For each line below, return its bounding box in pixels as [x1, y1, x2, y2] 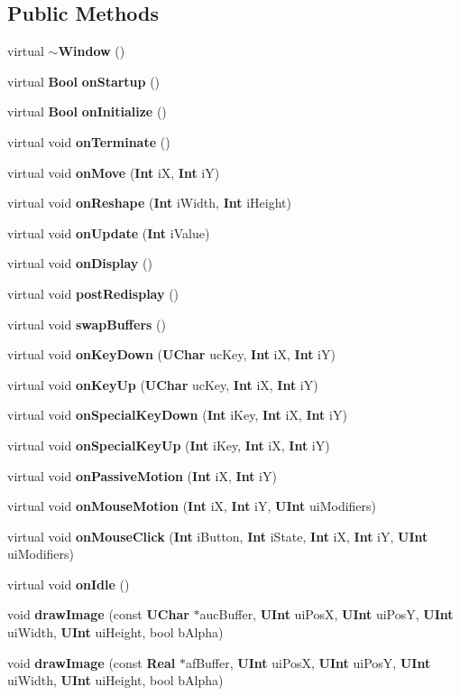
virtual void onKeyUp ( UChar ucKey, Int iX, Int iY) [7, 375, 318, 394]
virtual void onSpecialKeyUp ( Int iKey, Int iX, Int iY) [7, 435, 330, 454]
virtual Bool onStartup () [7, 71, 161, 90]
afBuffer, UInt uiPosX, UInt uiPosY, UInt [185, 653, 431, 672]
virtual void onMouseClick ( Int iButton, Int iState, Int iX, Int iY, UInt [7, 526, 428, 545]
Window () [58, 42, 125, 60]
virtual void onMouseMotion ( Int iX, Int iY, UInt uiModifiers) [7, 496, 377, 515]
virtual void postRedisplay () [7, 283, 179, 302]
